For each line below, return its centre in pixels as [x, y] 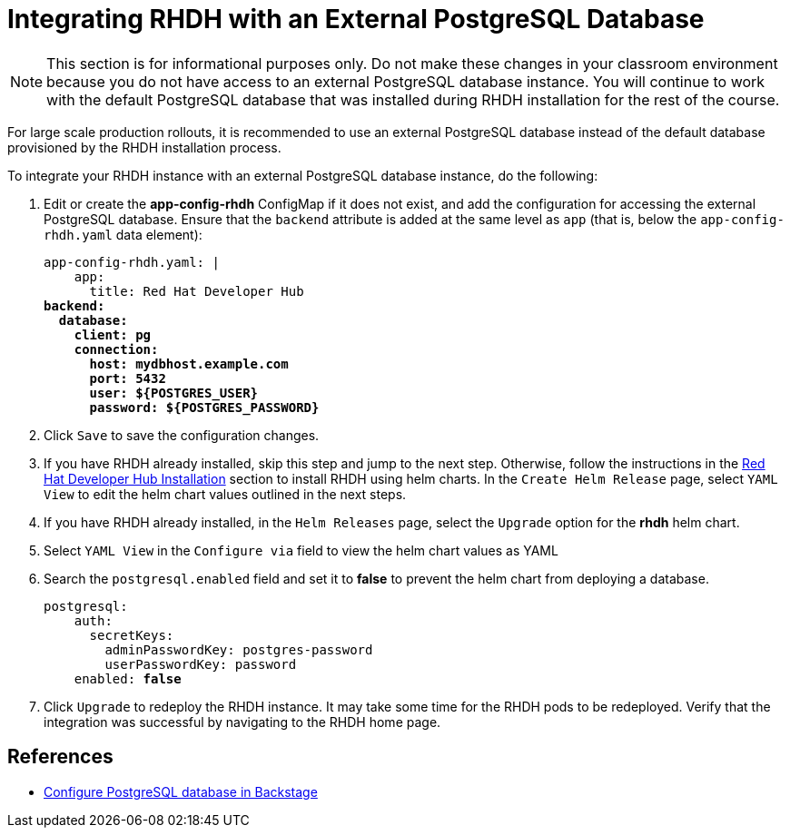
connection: [116, 349]
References [60, 757]
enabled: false [128, 678]
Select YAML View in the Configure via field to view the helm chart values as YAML [301, 550]
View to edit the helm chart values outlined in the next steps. [225, 494]
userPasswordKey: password [201, 664]
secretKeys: [132, 635]
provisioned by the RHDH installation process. [144, 147]
